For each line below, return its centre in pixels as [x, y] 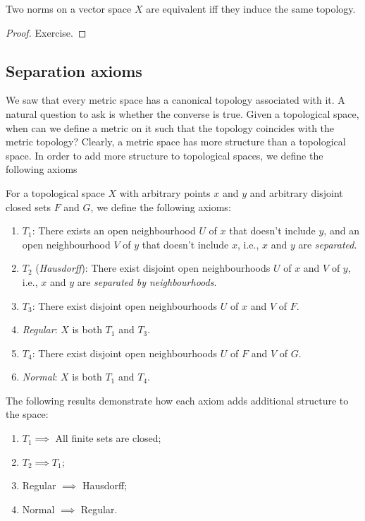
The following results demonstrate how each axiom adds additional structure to [177, 400]
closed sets [28, 206]
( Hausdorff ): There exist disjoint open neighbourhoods [153, 268]
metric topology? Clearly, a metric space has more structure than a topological [176, 142]
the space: [27, 414]
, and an [341, 230]
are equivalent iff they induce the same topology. [251, 8]
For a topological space [55, 192]
